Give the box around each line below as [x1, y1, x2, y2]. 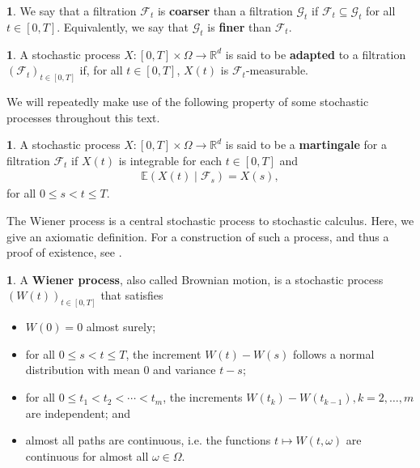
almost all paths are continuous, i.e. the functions [25, 432, 271, 449]
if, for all [79, 62, 123, 79]
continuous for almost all [25, 447, 149, 464]
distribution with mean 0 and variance [25, 361, 216, 378]
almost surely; [86, 318, 156, 335]
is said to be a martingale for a [225, 136, 387, 153]
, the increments [163, 389, 243, 406]
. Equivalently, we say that [57, 18, 189, 35]
